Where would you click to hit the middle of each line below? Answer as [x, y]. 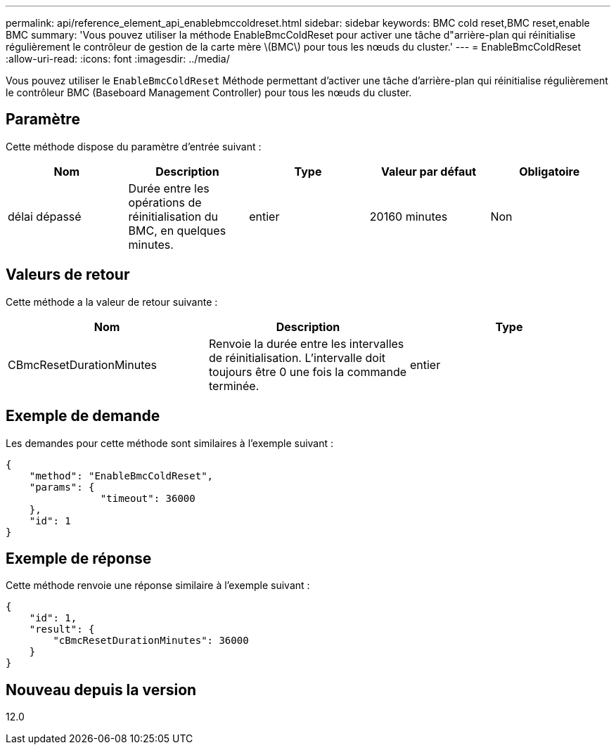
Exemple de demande [83, 416]
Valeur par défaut [429, 171]
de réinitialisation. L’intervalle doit [297, 357]
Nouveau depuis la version [101, 690]
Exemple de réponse [79, 558]
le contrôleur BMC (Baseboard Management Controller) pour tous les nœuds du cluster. [209, 92]
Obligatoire [550, 171]
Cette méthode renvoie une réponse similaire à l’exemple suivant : [158, 586]
